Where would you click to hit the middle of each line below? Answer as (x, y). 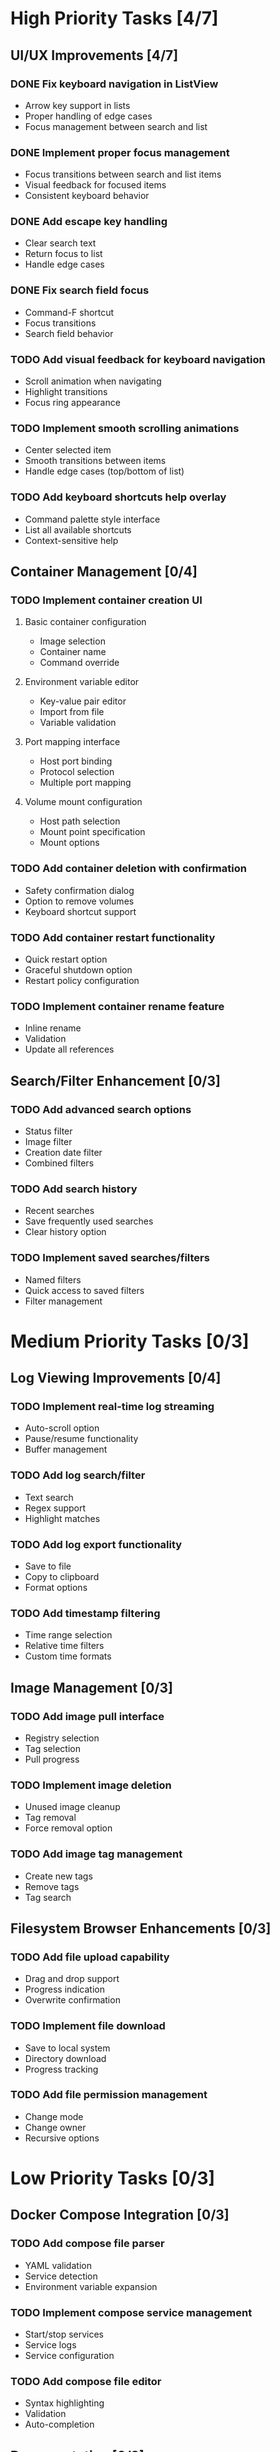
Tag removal (50, 1818)
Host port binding (76, 761)
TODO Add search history (74, 1189)
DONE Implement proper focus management (120, 152)
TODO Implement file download (88, 2026)
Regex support (55, 1508)
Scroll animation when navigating (93, 381)
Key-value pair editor (83, 701)
